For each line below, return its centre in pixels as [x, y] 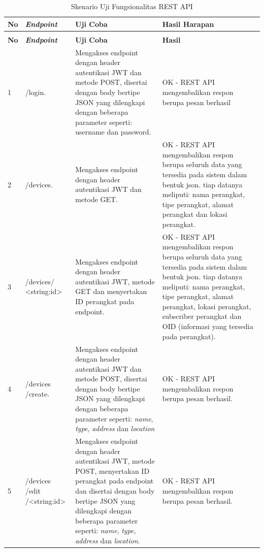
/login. [36, 92]
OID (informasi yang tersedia [208, 326]
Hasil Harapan [188, 24]
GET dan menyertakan [111, 291]
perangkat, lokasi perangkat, [207, 306]
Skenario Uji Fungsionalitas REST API [132, 6]
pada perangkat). [189, 336]
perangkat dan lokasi [195, 214]
